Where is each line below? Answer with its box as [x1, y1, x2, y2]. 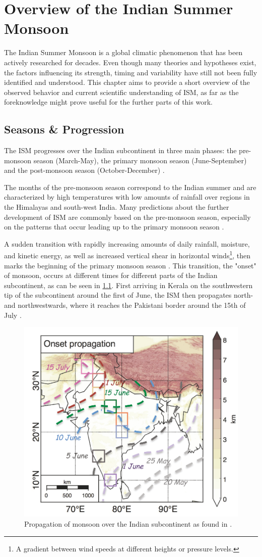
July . [4, 309, 22, 320]
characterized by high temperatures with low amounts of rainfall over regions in [4, 192, 250, 202]
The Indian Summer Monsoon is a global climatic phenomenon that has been [4, 47, 243, 58]
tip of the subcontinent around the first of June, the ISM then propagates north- [4, 290, 253, 300]
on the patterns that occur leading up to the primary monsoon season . [4, 221, 224, 232]
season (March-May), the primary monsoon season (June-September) [33, 155, 247, 165]
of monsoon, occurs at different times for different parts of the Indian [4, 270, 218, 281]
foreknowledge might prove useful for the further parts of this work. [4, 97, 213, 107]
